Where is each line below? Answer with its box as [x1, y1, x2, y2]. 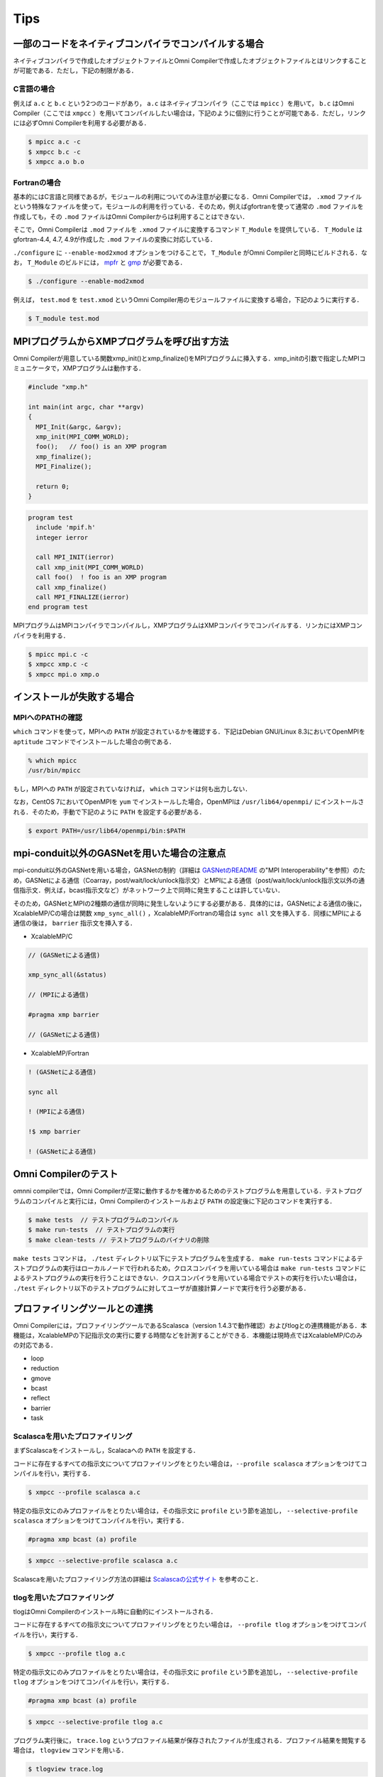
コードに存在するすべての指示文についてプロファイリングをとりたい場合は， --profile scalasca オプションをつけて [13, 1459, 361, 1468]
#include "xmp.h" [28, 383, 89, 391]
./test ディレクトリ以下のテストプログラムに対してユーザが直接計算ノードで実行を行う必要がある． [13, 1284, 310, 1292]
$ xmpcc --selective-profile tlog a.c [28, 1717, 163, 1726]
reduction [30, 1364, 60, 1373]
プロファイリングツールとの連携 [13, 1302, 153, 1314]
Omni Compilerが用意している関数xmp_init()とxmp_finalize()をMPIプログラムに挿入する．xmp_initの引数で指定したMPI [13, 354, 360, 363]
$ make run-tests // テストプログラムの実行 [28, 1226, 175, 1234]
